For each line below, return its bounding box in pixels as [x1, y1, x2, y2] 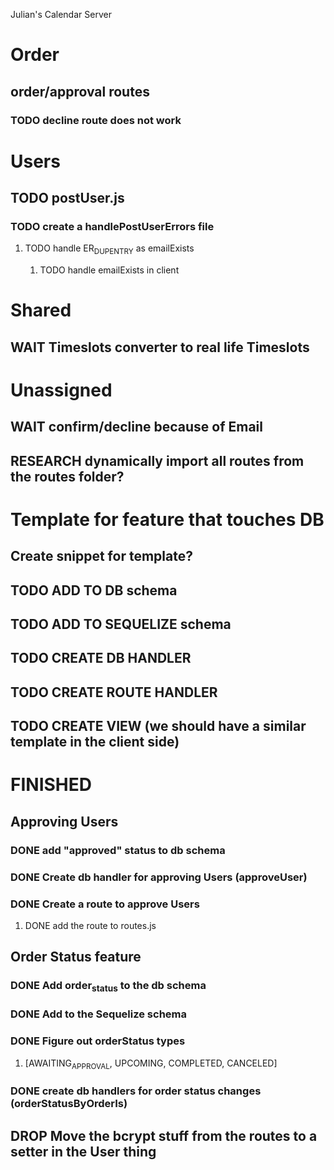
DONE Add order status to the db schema [10, 979, 207, 994]
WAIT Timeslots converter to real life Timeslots [10, 339, 310, 356]
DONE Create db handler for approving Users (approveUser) [10, 870, 308, 884]
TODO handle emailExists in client [39, 264, 180, 276]
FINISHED [10, 774, 92, 796]
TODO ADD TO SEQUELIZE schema [10, 616, 232, 633]
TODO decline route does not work [10, 113, 182, 127]
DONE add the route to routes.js [24, 919, 157, 931]
